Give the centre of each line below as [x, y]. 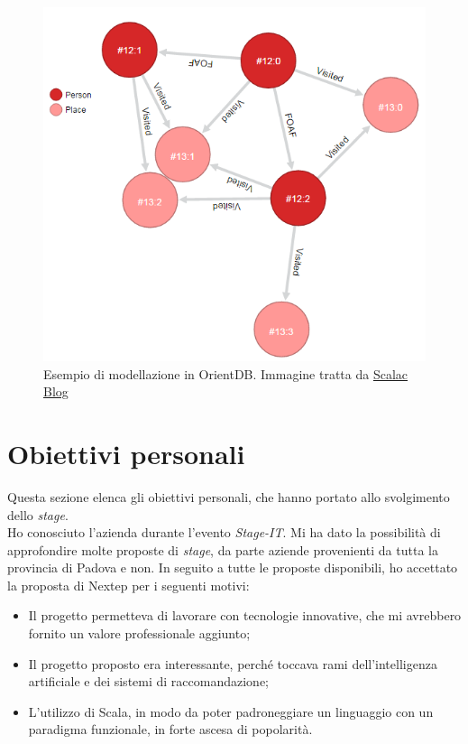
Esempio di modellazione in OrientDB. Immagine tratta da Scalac [226, 373]
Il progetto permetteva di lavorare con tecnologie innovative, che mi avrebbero [245, 615]
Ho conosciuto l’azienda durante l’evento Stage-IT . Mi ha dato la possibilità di [224, 532]
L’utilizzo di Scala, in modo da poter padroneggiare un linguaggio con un [231, 711]
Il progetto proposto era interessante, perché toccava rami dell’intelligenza [233, 663]
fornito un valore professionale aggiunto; [139, 633]
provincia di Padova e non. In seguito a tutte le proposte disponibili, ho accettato [233, 567]
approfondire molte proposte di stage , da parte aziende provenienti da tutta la [223, 549]
